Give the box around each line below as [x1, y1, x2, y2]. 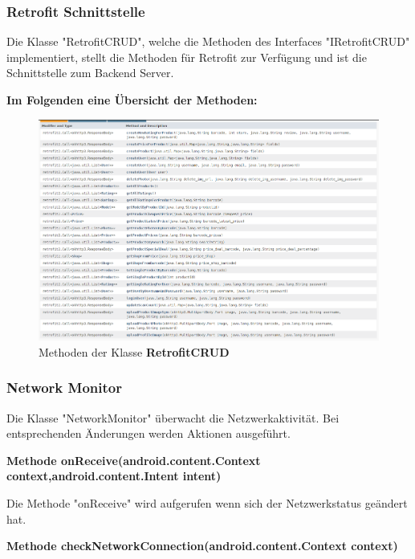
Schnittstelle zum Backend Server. [6, 64, 174, 81]
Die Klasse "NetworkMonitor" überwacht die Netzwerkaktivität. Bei [6, 409, 340, 426]
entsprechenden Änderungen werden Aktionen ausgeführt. [6, 425, 291, 442]
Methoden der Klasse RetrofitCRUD [39, 343, 230, 360]
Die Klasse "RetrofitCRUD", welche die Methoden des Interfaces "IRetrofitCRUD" [6, 33, 410, 50]
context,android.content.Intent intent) [6, 467, 222, 484]
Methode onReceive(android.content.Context [6, 451, 261, 468]
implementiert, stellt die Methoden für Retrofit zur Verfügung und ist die [6, 48, 367, 65]
